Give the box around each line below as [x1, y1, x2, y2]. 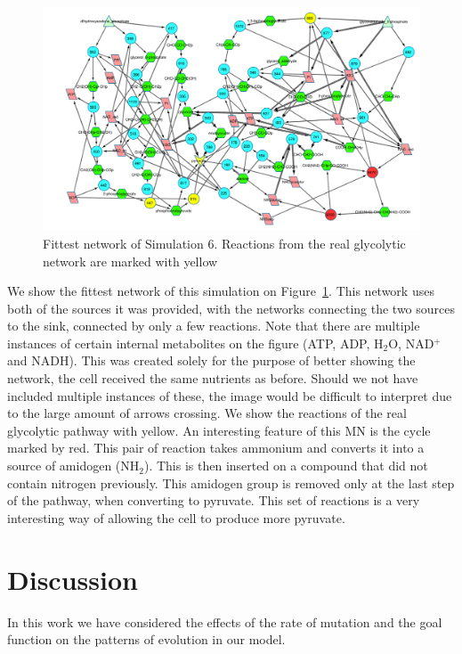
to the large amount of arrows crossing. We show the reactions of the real [7, 404, 407, 422]
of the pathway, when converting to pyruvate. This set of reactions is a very [7, 491, 420, 510]
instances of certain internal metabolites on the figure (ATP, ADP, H [7, 333, 384, 352]
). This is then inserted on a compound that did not [143, 456, 428, 475]
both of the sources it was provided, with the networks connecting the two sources [7, 298, 456, 317]
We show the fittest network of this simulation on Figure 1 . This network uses [7, 282, 434, 300]
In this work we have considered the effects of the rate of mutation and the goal [7, 612, 442, 631]
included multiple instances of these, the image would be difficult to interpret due [7, 386, 452, 405]
